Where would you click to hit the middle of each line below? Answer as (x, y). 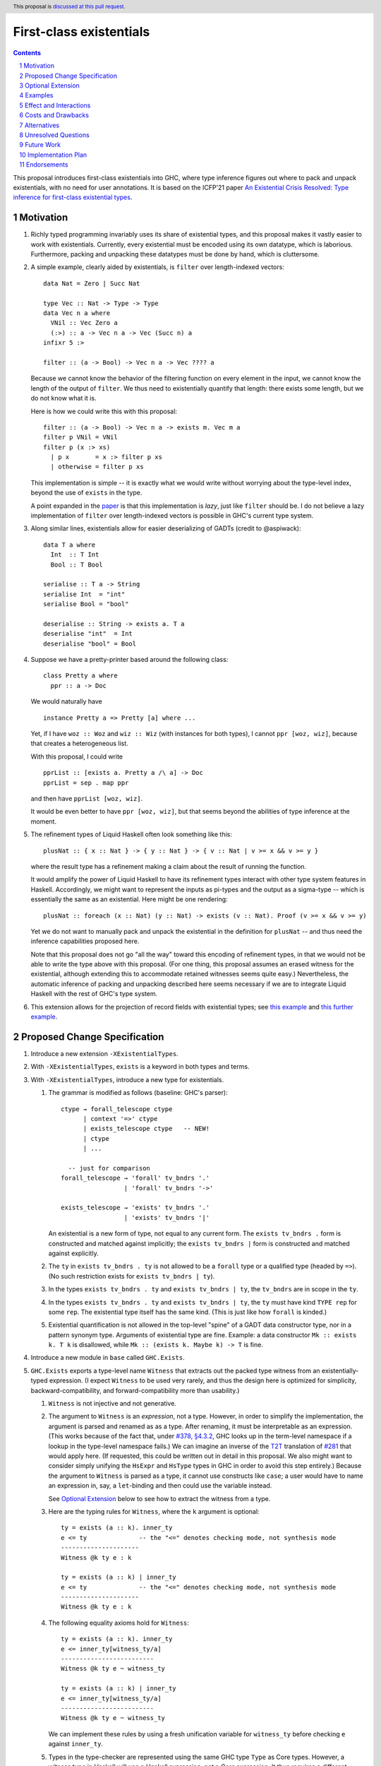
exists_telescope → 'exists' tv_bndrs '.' (135, 1208)
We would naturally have (66, 701)
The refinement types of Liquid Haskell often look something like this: (131, 834)
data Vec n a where (77, 313)
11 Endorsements (44, 165)
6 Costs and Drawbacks (54, 115)
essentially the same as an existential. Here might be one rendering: (129, 899)
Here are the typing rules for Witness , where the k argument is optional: (154, 1511)
